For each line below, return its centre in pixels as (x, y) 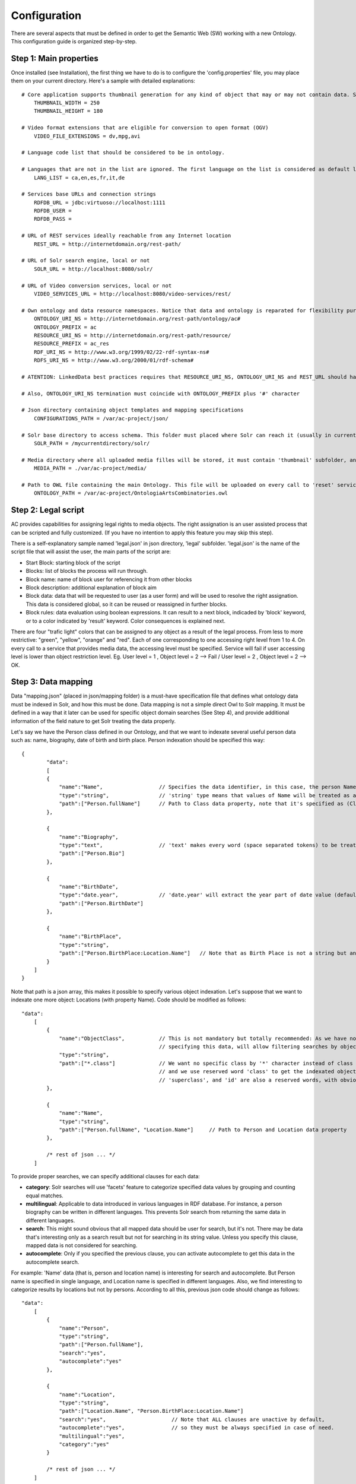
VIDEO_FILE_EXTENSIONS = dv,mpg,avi (87, 136)
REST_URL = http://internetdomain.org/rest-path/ (107, 244)
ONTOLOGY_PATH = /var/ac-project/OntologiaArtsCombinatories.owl (131, 493)
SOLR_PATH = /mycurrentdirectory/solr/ (92, 443)
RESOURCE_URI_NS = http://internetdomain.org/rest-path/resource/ (132, 335)
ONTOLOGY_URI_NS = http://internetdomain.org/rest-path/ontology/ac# (137, 319)
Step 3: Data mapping (52, 682)
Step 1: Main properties (55, 58)
